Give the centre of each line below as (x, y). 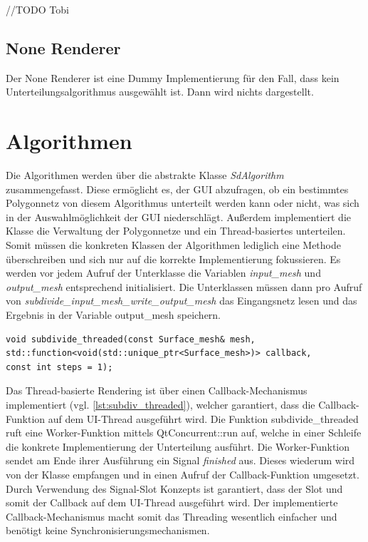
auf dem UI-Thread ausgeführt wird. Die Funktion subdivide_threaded (203, 418)
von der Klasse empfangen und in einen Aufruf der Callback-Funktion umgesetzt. (183, 474)
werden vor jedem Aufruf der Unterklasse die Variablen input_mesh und (163, 273)
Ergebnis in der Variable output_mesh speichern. (114, 315)
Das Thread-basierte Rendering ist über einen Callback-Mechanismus (157, 390)
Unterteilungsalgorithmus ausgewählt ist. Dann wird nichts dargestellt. (160, 92)
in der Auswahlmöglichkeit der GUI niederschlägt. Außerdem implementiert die (178, 216)
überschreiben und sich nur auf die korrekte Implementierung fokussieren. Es (173, 259)
